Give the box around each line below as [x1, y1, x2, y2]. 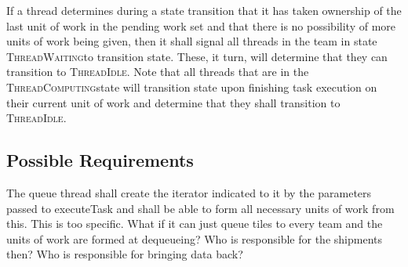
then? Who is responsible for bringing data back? [6, 246, 243, 262]
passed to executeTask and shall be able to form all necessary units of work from [6, 200, 395, 216]
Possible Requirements [6, 148, 194, 172]
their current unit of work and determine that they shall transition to [6, 94, 341, 110]
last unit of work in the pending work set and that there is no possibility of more [6, 17, 396, 34]
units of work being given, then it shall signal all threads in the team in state [6, 33, 377, 49]
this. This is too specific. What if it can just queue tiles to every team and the [6, 215, 383, 232]
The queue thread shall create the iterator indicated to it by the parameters [6, 184, 372, 200]
